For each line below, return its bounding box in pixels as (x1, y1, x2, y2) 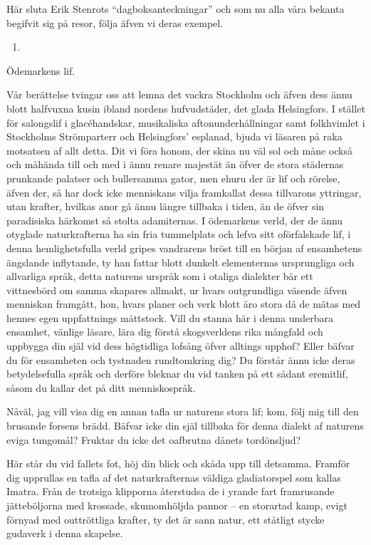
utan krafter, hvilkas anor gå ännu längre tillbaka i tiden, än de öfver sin (6, 199, 325, 214)
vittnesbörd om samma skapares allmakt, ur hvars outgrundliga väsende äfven (6, 282, 348, 297)
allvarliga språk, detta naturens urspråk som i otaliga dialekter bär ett (6, 269, 313, 284)
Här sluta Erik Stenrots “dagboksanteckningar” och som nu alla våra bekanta (6, 1, 345, 16)
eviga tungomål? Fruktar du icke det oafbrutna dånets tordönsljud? (6, 432, 301, 447)
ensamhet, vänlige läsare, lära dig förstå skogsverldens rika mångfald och (6, 324, 323, 339)
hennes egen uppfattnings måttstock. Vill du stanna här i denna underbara (6, 310, 333, 325)
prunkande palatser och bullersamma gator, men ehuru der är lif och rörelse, (6, 170, 340, 185)
